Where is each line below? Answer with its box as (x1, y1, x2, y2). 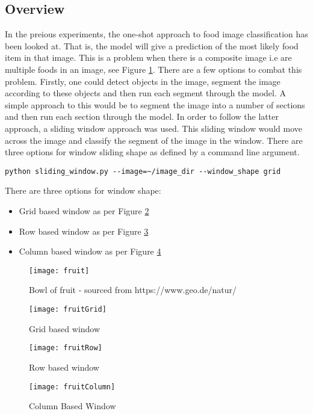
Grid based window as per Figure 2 (19, 204, 149, 217)
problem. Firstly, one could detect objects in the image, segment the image (5, 75, 280, 87)
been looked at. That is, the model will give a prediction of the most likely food (5, 39, 299, 52)
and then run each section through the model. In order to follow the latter (5, 110, 279, 123)
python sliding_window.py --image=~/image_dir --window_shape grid (5, 167, 281, 176)
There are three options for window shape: (5, 184, 161, 197)
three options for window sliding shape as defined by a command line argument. (5, 146, 300, 158)
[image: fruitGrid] (29, 305, 107, 314)
